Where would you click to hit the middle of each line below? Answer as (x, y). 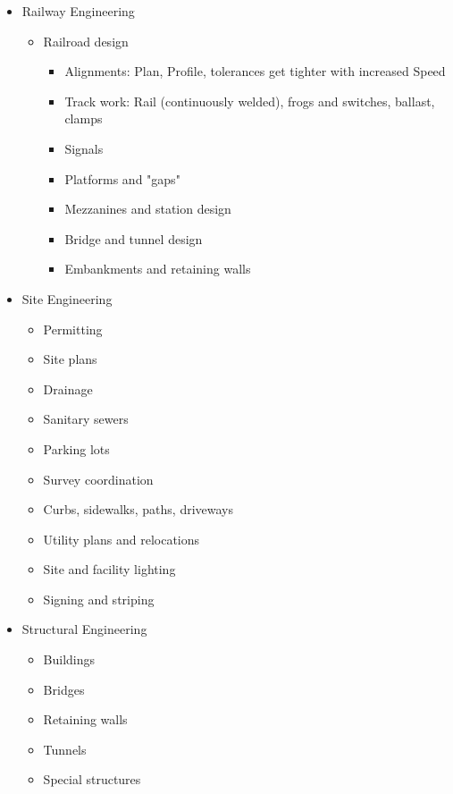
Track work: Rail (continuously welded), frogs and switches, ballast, (250, 101)
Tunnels (65, 749)
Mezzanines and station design (148, 209)
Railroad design (86, 41)
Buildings (69, 659)
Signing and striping (99, 599)
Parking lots (76, 448)
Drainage (68, 389)
